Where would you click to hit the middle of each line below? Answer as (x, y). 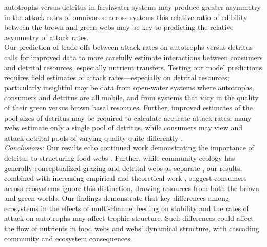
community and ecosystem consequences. (68, 238)
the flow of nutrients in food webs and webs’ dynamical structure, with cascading (132, 228)
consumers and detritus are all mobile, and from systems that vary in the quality (131, 97)
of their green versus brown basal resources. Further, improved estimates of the (129, 107)
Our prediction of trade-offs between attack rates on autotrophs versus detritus (129, 47)
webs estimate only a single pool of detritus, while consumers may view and (123, 128)
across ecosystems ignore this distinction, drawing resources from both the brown (132, 188)
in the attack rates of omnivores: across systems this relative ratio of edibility (126, 17)
